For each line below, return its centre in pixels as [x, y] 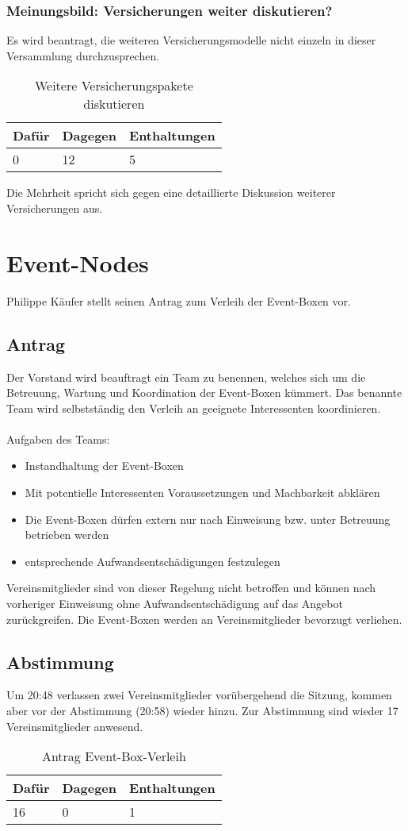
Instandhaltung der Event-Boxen [104, 466]
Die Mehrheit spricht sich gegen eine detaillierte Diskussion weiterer [171, 192]
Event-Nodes [78, 262]
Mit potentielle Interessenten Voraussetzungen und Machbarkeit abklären [202, 492]
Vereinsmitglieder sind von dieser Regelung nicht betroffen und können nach [191, 588]
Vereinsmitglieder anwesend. [75, 726]
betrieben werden [67, 535]
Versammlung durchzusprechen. [83, 55]
